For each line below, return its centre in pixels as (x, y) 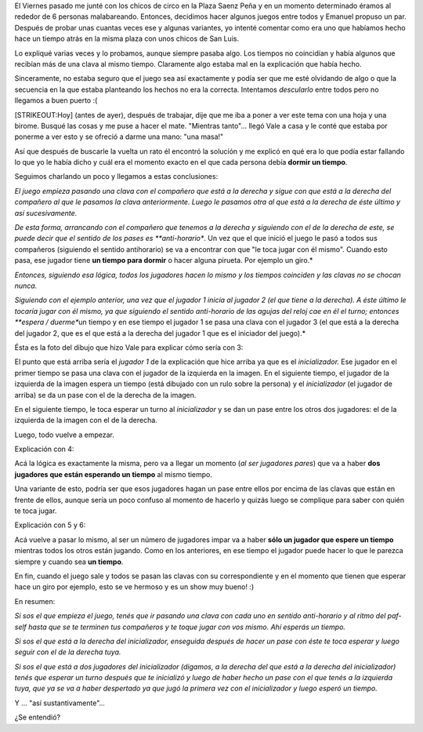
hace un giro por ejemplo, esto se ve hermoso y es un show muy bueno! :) (134, 587)
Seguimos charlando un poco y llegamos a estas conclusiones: (116, 177)
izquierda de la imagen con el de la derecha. (86, 421)
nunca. (26, 286)
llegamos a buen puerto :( (56, 100)
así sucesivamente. (46, 213)
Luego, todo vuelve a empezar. (65, 435)
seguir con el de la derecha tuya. (68, 652)
